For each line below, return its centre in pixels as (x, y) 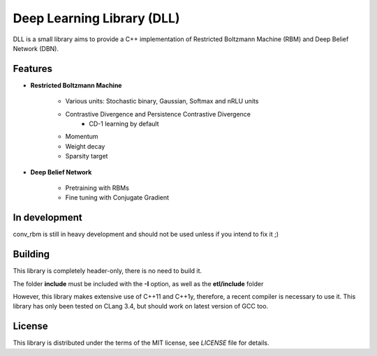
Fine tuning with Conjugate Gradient (117, 198)
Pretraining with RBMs (97, 188)
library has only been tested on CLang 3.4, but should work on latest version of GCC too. (141, 306)
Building (31, 254)
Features (32, 69)
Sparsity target (87, 156)
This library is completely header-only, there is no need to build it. (108, 271)
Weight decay (85, 146)
